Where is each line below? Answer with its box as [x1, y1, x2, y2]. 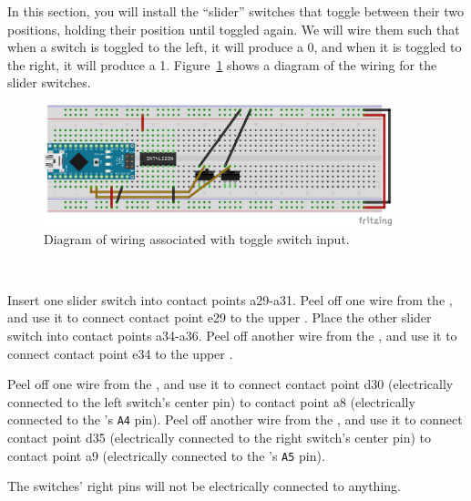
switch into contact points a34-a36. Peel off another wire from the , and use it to [7, 325, 457, 344]
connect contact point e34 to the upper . [7, 343, 233, 363]
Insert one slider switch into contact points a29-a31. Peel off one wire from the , [7, 290, 453, 309]
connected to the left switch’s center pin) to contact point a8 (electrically [7, 392, 415, 411]
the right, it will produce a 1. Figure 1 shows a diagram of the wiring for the [7, 55, 437, 74]
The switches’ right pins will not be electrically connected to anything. [7, 476, 401, 496]
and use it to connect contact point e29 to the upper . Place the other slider [7, 308, 432, 327]
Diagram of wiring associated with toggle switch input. [44, 229, 350, 248]
